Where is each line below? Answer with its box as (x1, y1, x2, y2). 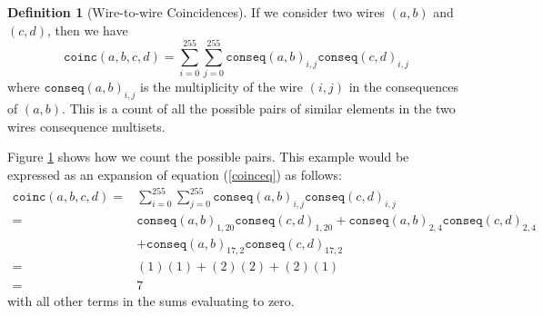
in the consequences (348, 77, 458, 96)
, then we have (47, 20, 128, 39)
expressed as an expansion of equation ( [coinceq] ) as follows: (7, 164, 342, 183)
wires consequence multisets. (7, 116, 166, 135)
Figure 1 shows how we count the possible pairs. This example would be (7, 147, 409, 166)
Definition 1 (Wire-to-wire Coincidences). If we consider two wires (7, 3, 385, 21)
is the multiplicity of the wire (139, 77, 303, 96)
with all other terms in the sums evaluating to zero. (7, 291, 295, 310)
